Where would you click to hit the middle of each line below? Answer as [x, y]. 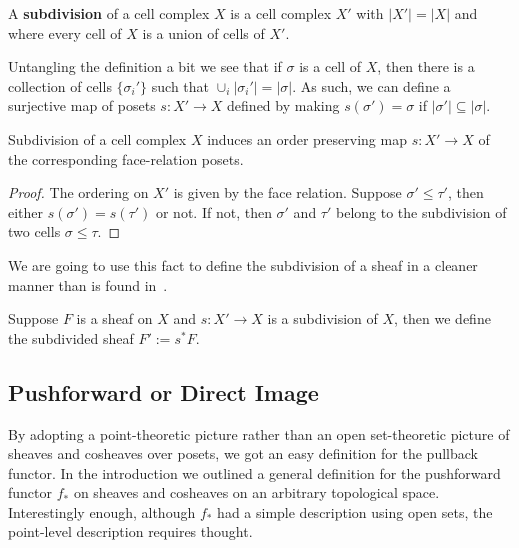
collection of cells [60, 85]
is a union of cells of [203, 32]
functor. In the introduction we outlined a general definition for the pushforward [254, 472]
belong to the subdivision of [421, 211]
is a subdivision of [322, 318]
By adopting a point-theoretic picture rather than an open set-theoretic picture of [259, 433]
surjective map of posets [82, 105]
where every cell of [65, 32]
